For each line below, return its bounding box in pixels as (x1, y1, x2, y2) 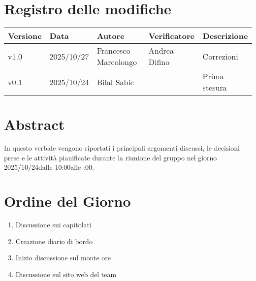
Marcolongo (96, 56, 137, 68)
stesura (202, 82, 227, 94)
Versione (8, 30, 42, 42)
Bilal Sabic (96, 76, 134, 88)
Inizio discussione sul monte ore (15, 252, 111, 263)
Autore (96, 30, 125, 42)
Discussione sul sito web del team (15, 269, 117, 279)
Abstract (4, 114, 65, 134)
